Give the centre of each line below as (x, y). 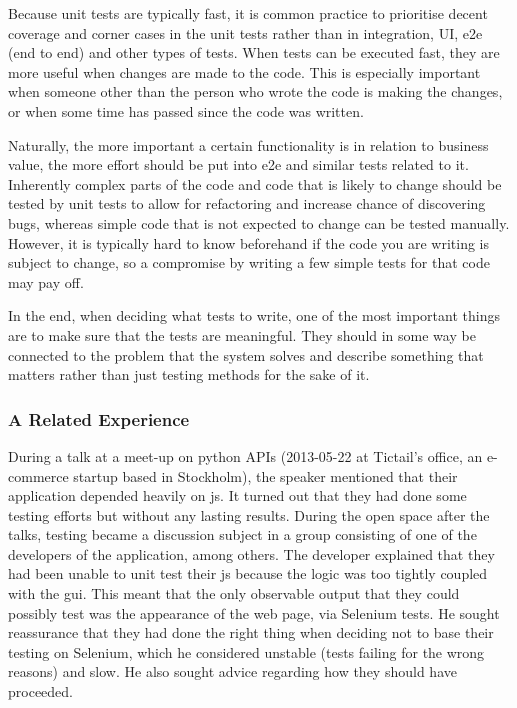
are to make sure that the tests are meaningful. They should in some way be (242, 334)
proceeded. (40, 691)
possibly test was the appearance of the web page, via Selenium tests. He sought (254, 612)
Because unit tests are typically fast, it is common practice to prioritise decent (248, 13)
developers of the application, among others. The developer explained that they (251, 553)
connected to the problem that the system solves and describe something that (246, 354)
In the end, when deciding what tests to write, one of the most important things (254, 315)
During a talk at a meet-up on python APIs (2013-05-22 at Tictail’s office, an (245, 455)
